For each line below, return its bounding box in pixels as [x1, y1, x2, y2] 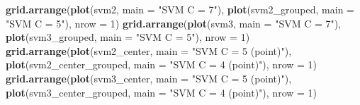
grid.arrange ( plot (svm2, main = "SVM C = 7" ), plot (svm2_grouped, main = [6, 2, 354, 16]
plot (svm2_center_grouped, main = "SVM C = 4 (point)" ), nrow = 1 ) [6, 57, 317, 72]
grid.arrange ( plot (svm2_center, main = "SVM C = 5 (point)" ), [6, 43, 292, 58]
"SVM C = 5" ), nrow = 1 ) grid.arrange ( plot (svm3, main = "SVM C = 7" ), [6, 16, 342, 30]
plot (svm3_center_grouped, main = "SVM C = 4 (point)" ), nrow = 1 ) [6, 85, 317, 99]
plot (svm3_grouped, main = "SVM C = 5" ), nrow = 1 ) [6, 30, 250, 44]
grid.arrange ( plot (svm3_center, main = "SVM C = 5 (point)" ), [6, 70, 292, 85]
